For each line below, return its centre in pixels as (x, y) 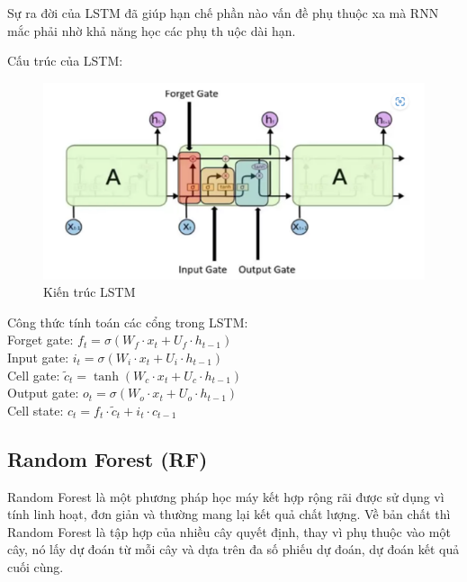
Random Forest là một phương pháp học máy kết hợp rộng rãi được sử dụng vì (226, 496)
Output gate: (43, 393)
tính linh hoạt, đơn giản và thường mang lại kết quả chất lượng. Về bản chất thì (229, 514)
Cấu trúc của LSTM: (65, 61)
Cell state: (36, 410)
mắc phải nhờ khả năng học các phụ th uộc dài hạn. (152, 30)
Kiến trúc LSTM (90, 292)
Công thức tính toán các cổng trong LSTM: (128, 322)
